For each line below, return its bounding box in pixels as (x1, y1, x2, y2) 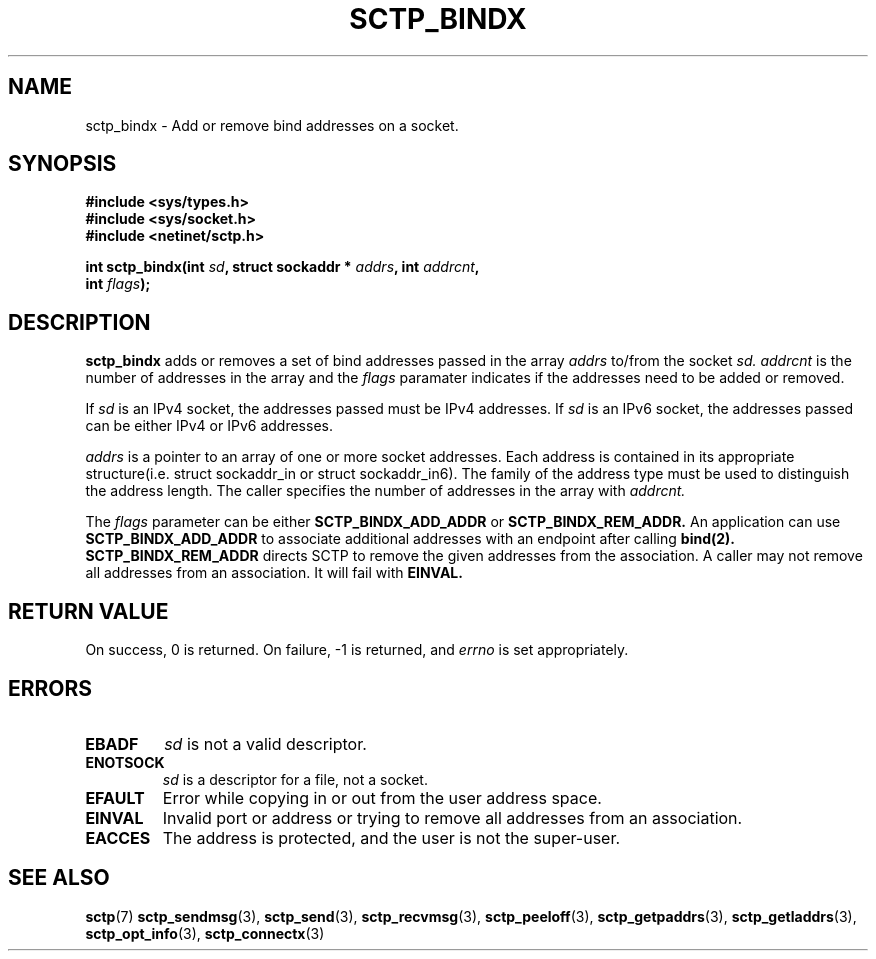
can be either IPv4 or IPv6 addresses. (85, 417, 333, 435)
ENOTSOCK (85, 753, 165, 771)
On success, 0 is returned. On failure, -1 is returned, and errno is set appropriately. (85, 641, 629, 659)
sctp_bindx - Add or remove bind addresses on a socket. (85, 116, 459, 134)
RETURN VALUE (8, 598, 169, 624)
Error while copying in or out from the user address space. (162, 787, 602, 808)
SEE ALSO (8, 865, 110, 891)
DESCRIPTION (8, 309, 151, 335)
